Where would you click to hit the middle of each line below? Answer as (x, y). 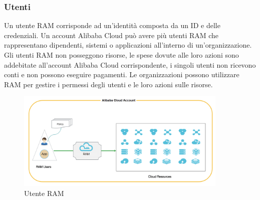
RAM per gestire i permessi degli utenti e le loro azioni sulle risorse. (108, 84)
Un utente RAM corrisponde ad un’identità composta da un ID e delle (112, 25)
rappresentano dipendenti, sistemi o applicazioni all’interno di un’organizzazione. (128, 45)
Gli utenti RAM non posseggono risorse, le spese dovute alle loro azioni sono (121, 55)
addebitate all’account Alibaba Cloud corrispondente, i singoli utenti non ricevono (130, 64)
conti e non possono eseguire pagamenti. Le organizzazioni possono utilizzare (122, 74)
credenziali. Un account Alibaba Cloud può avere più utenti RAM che (111, 35)
